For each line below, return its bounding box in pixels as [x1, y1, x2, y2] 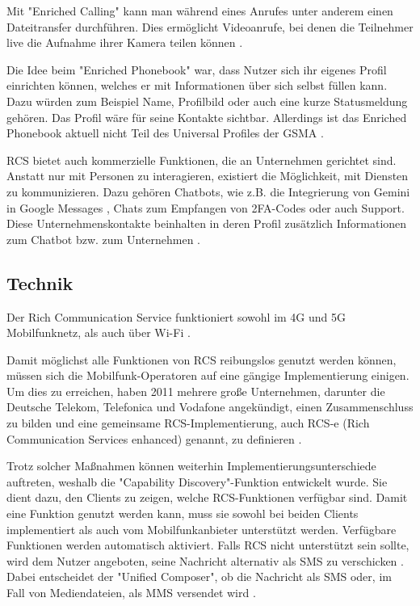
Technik [6, 270, 73, 295]
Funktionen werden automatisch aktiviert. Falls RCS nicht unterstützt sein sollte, [6, 537, 409, 553]
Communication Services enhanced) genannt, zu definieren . [6, 430, 302, 447]
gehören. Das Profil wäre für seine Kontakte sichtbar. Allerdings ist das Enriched [6, 108, 407, 125]
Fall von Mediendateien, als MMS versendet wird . [6, 584, 256, 601]
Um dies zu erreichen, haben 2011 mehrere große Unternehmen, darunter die [6, 382, 385, 399]
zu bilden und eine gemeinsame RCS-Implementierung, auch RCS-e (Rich [6, 415, 370, 431]
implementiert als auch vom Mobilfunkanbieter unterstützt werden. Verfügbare [6, 520, 397, 537]
